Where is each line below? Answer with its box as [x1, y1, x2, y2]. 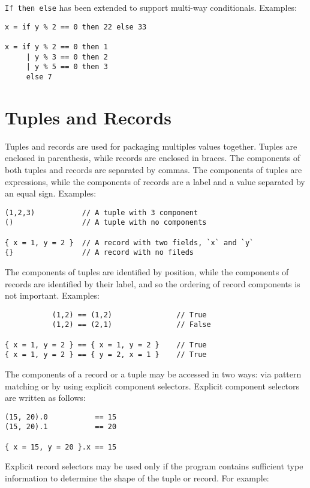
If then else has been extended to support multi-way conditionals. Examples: [5, 1, 297, 13]
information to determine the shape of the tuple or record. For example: [5, 472, 269, 484]
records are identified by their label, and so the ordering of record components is [5, 277, 300, 290]
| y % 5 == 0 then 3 [26, 63, 108, 72]
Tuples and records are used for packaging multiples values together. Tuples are [5, 139, 297, 152]
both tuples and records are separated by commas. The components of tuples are [5, 163, 302, 175]
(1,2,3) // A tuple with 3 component [5, 208, 198, 217]
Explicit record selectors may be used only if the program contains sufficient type [5, 460, 303, 472]
